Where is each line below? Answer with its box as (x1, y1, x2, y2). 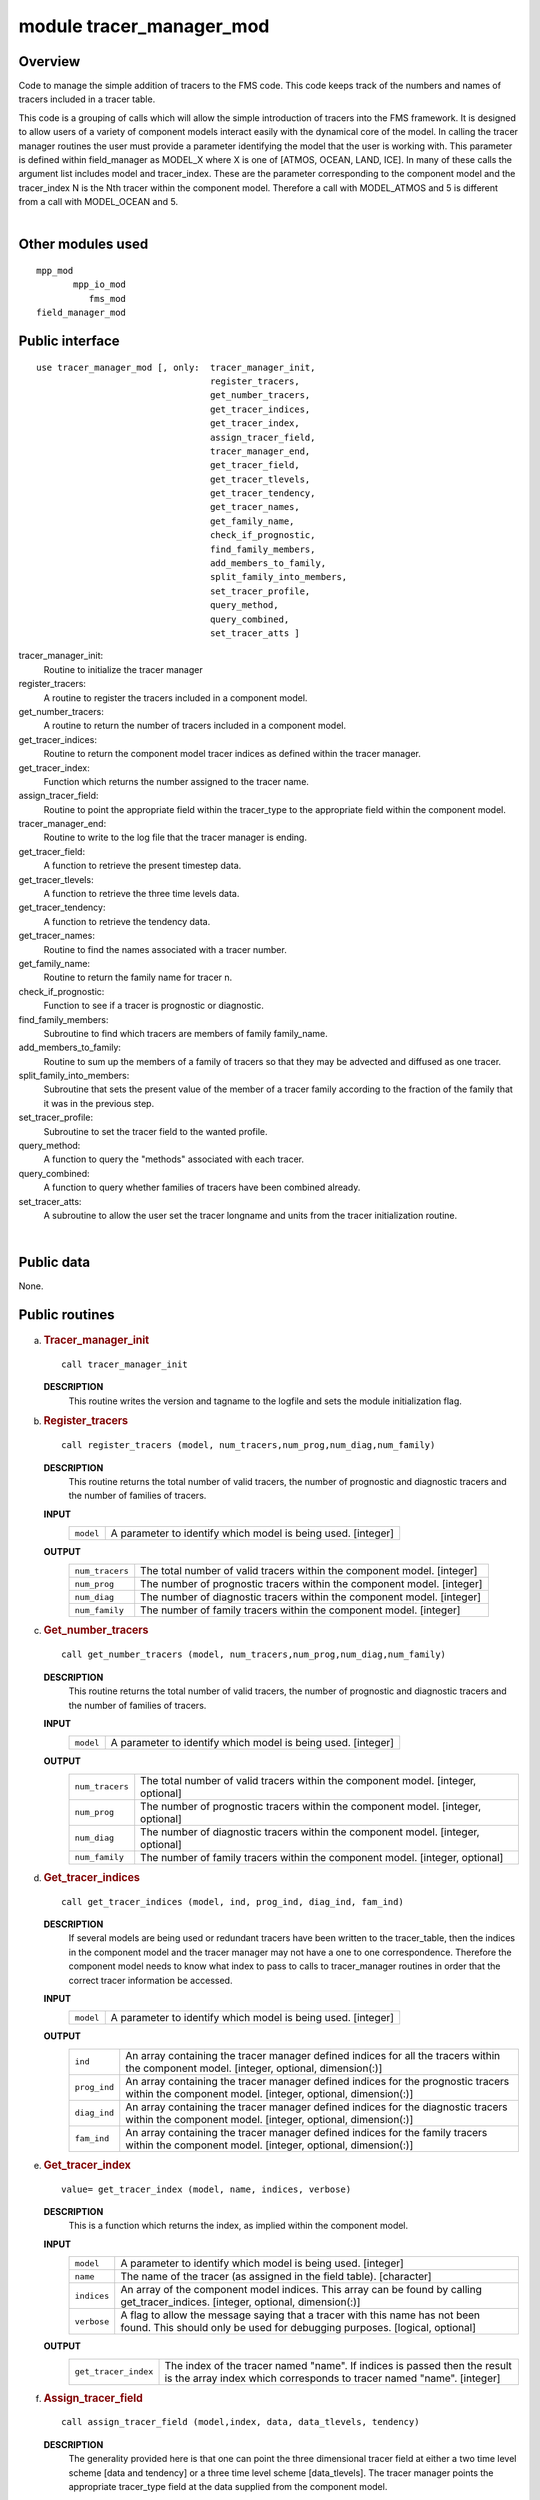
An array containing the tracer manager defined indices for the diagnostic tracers (125, 2100, 509, 2114)
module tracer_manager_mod (18, 15, 270, 37)
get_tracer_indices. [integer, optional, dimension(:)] (120, 2295, 361, 2309)
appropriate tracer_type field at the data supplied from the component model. (68, 2480, 388, 2492)
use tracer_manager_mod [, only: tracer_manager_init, (36, 361, 316, 373)
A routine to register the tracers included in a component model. (43, 691, 308, 704)
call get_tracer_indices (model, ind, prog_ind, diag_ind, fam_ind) (61, 1896, 404, 1907)
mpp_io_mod (73, 279, 127, 290)
